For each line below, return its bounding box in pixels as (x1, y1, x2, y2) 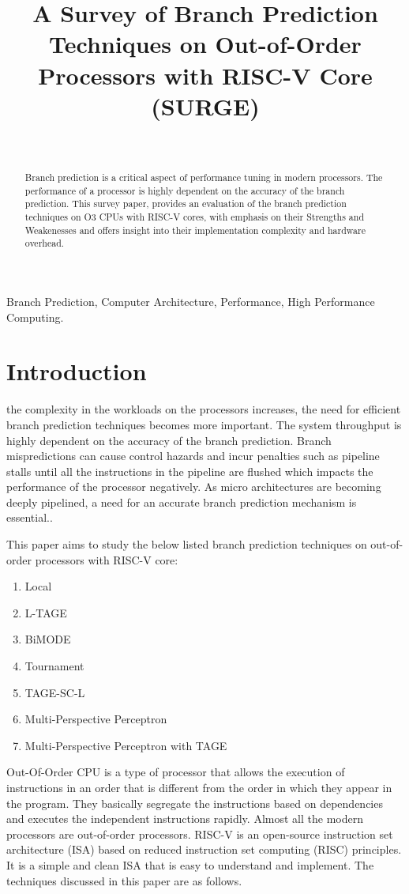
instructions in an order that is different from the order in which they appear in (6, 779, 392, 796)
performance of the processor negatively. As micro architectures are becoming (6, 478, 381, 495)
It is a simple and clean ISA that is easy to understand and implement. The (6, 856, 374, 873)
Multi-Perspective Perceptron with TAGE (24, 737, 227, 753)
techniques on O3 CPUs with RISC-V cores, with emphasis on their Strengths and (24, 210, 365, 224)
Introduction (6, 355, 147, 387)
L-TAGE (24, 604, 67, 621)
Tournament (24, 658, 84, 674)
